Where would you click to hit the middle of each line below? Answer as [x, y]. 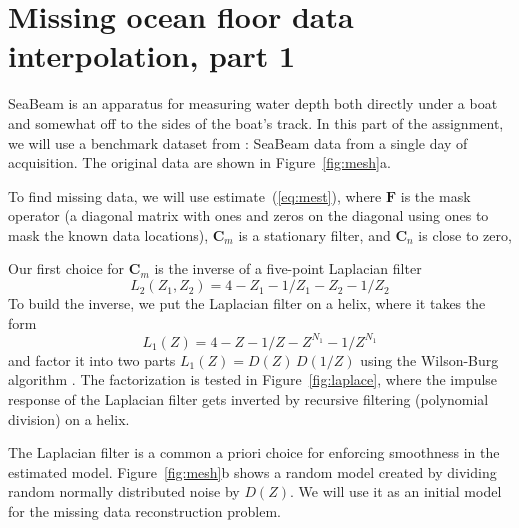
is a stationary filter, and [314, 234]
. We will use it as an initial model [396, 491]
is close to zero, [465, 234]
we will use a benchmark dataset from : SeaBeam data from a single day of [238, 142]
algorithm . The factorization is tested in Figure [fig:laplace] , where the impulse [253, 379]
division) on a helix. [69, 418]
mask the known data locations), [108, 234]
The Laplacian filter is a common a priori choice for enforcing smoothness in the [254, 452]
